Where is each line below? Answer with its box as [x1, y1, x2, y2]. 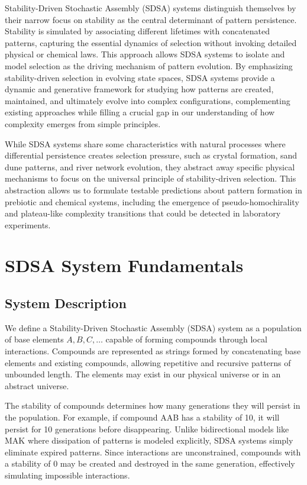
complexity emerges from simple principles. [5, 117, 161, 130]
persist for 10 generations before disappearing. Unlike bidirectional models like [5, 422, 289, 435]
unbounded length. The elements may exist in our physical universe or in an [5, 368, 281, 380]
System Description [5, 294, 127, 312]
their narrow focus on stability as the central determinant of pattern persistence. [5, 13, 297, 25]
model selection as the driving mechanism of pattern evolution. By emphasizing [5, 59, 293, 72]
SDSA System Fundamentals [5, 253, 244, 277]
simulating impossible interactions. [5, 468, 130, 481]
